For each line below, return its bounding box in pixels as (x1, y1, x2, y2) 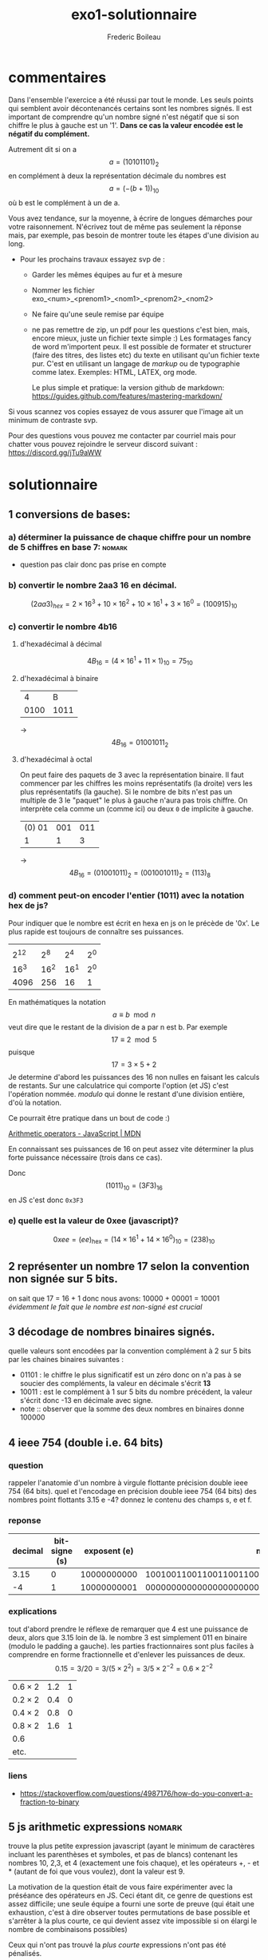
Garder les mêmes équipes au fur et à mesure (31, 270, 183, 280)
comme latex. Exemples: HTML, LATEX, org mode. (31, 368, 198, 377)
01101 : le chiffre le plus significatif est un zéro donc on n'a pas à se (19, 1370, 242, 1380)
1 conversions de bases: (8, 508, 131, 521)
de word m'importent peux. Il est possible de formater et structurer (31, 342, 252, 352)
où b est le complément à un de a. (8, 198, 120, 208)
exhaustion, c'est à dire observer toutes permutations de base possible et (8, 1908, 250, 1918)
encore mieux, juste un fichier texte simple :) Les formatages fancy (31, 333, 252, 343)
